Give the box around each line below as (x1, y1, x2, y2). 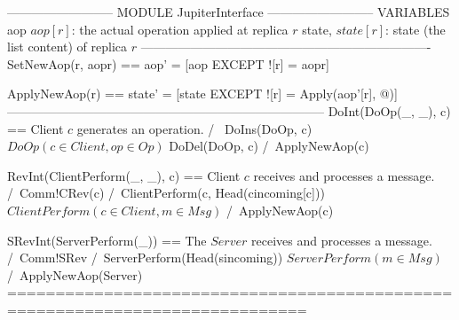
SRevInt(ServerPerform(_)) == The (7, 230, 207, 249)
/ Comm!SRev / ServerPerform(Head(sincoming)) (7, 248, 283, 267)
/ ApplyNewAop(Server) (7, 265, 143, 284)
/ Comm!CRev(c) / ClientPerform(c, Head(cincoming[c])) (7, 183, 325, 202)
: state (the (385, 20, 446, 38)
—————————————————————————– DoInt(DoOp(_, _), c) (7, 101, 451, 120)
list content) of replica (7, 37, 128, 56)
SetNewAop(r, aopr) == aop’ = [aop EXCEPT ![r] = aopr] (7, 54, 329, 73)
